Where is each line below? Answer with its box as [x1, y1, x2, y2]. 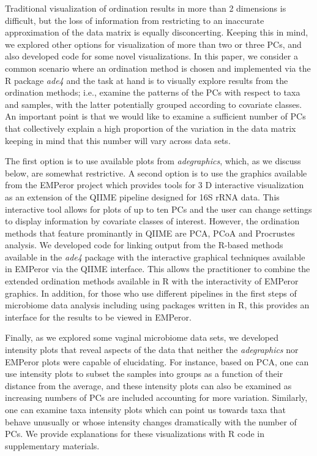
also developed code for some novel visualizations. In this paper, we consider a [5, 50, 298, 63]
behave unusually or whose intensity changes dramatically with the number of [5, 415, 297, 428]
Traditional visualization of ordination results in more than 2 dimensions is [5, 2, 286, 14]
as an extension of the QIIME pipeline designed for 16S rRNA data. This [5, 190, 280, 203]
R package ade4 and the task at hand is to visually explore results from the [5, 74, 288, 86]
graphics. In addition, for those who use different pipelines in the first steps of [5, 286, 297, 299]
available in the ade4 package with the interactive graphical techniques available [5, 250, 305, 263]
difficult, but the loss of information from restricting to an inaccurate [5, 13, 264, 26]
